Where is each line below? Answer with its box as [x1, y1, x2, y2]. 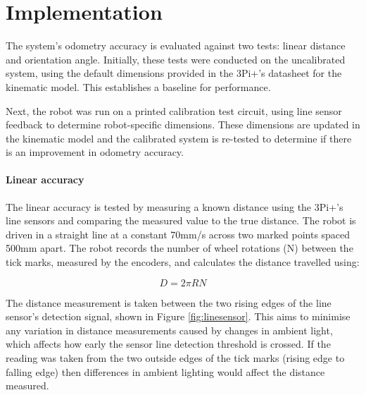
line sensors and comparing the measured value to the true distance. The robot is [6, 213, 356, 228]
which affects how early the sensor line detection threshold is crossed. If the [6, 336, 331, 351]
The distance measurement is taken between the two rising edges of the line [6, 295, 332, 310]
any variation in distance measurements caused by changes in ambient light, [6, 322, 333, 337]
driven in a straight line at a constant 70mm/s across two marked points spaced [6, 226, 351, 241]
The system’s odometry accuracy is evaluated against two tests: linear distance [6, 38, 346, 53]
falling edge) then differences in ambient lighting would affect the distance [6, 364, 325, 379]
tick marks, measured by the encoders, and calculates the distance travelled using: [6, 255, 360, 269]
